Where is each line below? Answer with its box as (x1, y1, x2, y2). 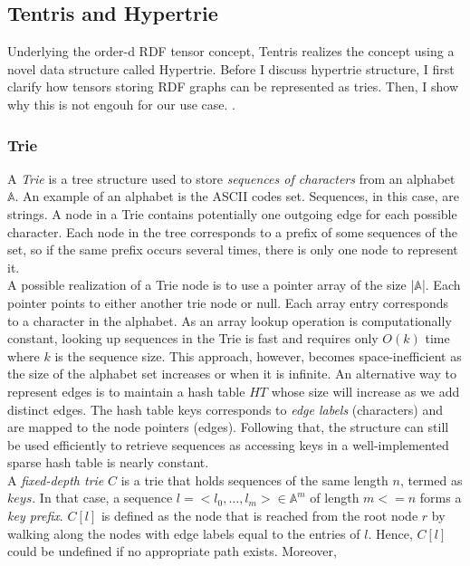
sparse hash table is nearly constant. (7, 453, 209, 472)
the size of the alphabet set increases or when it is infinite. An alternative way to (7, 364, 456, 383)
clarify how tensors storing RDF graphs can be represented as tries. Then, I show (7, 77, 459, 96)
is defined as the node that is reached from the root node (101, 506, 418, 525)
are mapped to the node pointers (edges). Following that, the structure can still (7, 417, 449, 436)
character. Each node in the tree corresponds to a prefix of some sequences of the (7, 222, 457, 241)
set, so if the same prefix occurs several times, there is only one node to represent (7, 240, 458, 259)
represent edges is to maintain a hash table (7, 381, 245, 400)
